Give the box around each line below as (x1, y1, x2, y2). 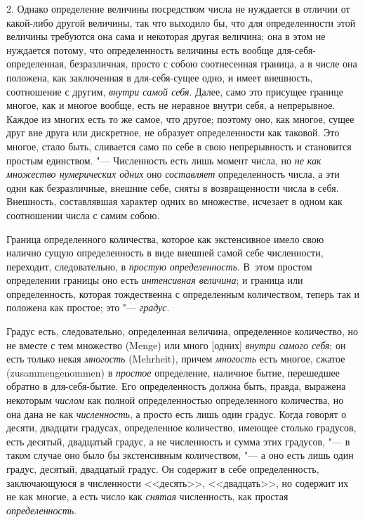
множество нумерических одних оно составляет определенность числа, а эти (6, 167, 340, 181)
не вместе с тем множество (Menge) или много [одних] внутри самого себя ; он (6, 337, 346, 352)
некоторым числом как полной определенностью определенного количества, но (6, 393, 344, 407)
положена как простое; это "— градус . (6, 300, 170, 315)
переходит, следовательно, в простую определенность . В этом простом (6, 259, 312, 273)
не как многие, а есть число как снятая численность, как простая (6, 489, 288, 504)
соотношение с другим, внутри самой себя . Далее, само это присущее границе (6, 84, 344, 98)
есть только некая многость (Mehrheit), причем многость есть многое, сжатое (6, 351, 345, 366)
